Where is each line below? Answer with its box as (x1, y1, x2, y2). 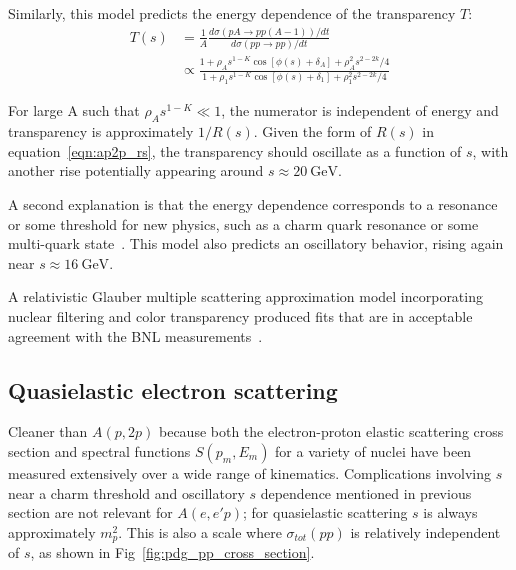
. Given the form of (253, 121, 372, 142)
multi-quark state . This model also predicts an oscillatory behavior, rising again (8, 233, 504, 254)
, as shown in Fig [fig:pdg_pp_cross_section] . (30, 542, 315, 563)
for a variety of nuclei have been (275, 441, 472, 462)
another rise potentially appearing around (8, 160, 264, 181)
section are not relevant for (8, 502, 173, 523)
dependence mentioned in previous (260, 482, 472, 503)
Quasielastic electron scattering (8, 374, 338, 405)
